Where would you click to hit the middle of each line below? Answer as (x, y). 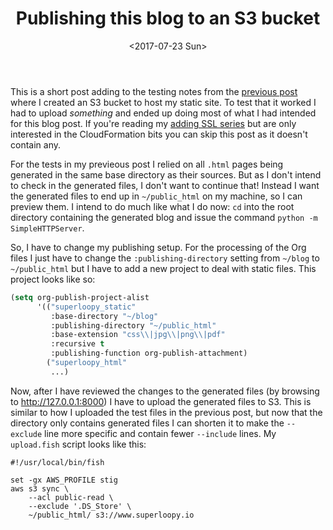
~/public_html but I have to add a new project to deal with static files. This (163, 268)
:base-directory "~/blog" (104, 316)
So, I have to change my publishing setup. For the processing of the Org (158, 247)
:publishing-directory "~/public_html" (133, 325)
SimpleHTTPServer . (47, 228)
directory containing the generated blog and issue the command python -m (164, 217)
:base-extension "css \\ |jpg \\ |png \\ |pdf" (138, 335)
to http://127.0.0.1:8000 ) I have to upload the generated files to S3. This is (161, 401)
